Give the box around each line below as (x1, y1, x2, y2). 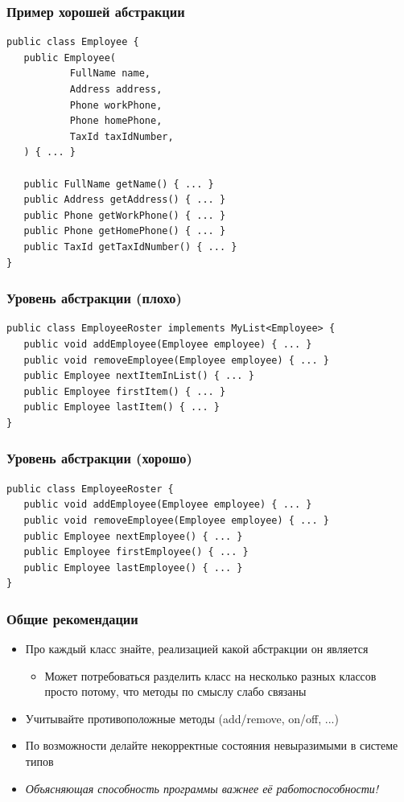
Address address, (69, 84, 163, 95)
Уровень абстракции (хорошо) (6, 448, 192, 468)
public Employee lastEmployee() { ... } (23, 561, 243, 574)
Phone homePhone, (69, 115, 163, 127)
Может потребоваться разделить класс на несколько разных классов (44, 667, 377, 684)
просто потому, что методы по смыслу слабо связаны (44, 683, 307, 700)
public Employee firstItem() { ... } (23, 385, 226, 397)
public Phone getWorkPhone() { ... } (23, 209, 226, 221)
